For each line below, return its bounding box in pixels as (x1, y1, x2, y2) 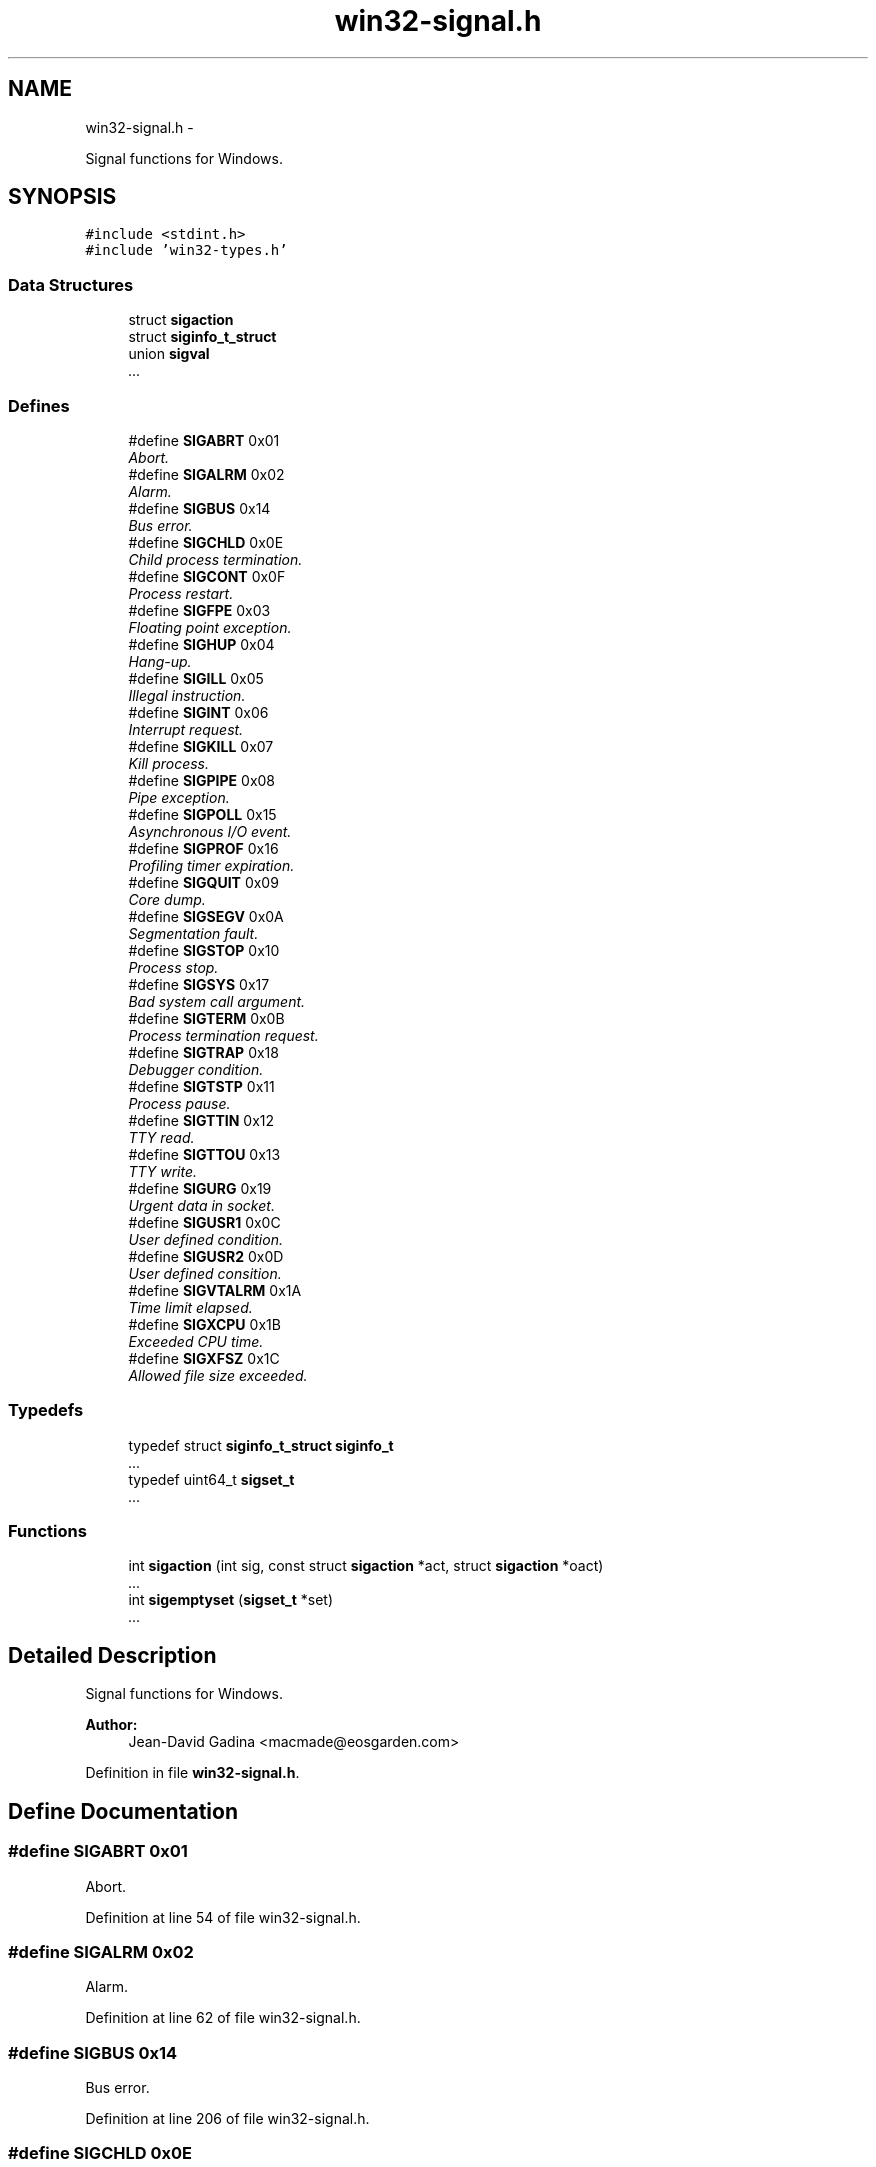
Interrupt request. (128, 720, 244, 738)
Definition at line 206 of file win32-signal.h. (85, 2110, 370, 2127)
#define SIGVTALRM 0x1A (128, 1281, 302, 1299)
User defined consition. (128, 1264, 282, 1282)
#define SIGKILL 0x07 (128, 737, 274, 755)
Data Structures (8, 274, 134, 295)
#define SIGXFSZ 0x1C (128, 1349, 280, 1367)
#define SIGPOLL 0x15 (128, 805, 277, 823)
